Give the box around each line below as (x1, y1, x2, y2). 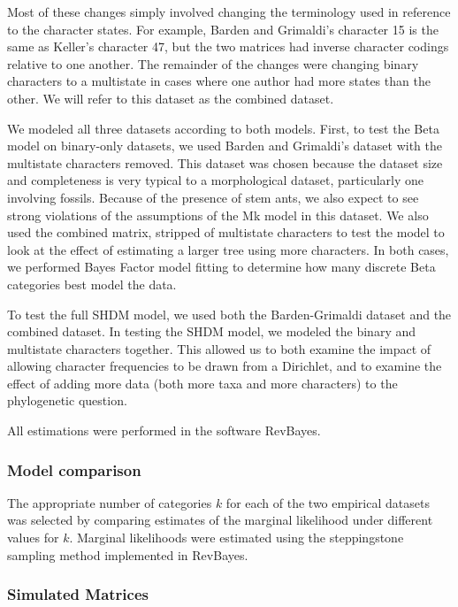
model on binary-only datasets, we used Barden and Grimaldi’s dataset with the (7, 136, 442, 155)
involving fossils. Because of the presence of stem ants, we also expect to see (7, 188, 419, 206)
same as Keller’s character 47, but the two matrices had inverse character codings (7, 37, 449, 56)
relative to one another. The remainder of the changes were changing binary (7, 54, 419, 73)
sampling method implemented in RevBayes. (7, 545, 248, 564)
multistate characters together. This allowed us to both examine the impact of (7, 339, 431, 357)
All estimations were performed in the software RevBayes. (7, 421, 321, 440)
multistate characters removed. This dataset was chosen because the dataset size (7, 153, 443, 172)
